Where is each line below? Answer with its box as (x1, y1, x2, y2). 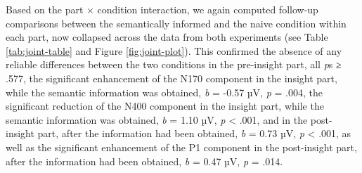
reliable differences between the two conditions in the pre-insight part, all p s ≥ (6, 57, 342, 72)
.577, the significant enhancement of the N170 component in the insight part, (6, 70, 337, 85)
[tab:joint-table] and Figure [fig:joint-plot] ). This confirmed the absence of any (6, 43, 342, 58)
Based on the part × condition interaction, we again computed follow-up (6, 2, 318, 16)
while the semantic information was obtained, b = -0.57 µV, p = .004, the (6, 84, 323, 99)
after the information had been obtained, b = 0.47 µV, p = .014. (6, 153, 283, 168)
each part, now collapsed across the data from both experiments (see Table (6, 30, 328, 44)
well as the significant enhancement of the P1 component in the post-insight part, (6, 139, 357, 154)
